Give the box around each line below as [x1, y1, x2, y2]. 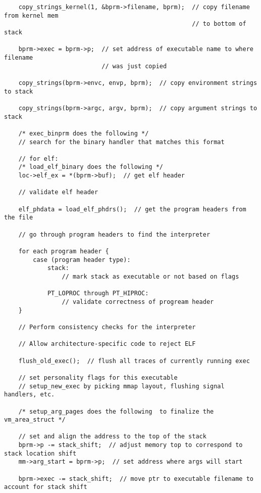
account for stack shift [4, 483, 87, 491]
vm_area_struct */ [4, 416, 66, 424]
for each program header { [18, 248, 109, 255]
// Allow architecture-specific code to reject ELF [18, 340, 196, 348]
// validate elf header [18, 189, 98, 196]
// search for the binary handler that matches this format [18, 138, 225, 146]
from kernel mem [4, 12, 59, 19]
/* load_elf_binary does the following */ [18, 163, 163, 171]
